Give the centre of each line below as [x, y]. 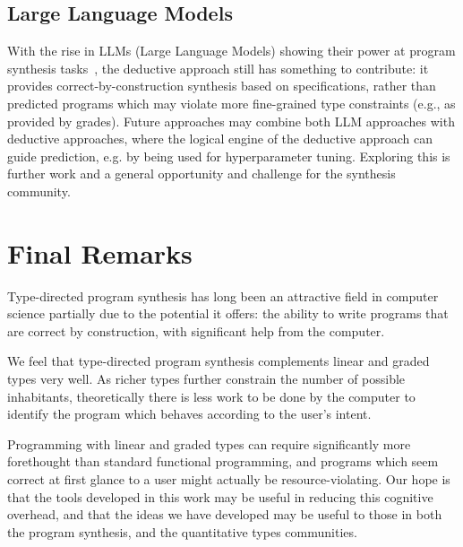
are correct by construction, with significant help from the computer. [196, 330]
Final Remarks [100, 252]
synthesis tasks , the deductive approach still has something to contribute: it [218, 68]
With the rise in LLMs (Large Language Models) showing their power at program [231, 51]
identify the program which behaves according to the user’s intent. [189, 414]
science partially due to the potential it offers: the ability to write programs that [228, 313]
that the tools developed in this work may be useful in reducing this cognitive [220, 496]
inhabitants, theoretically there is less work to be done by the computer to [211, 396]
